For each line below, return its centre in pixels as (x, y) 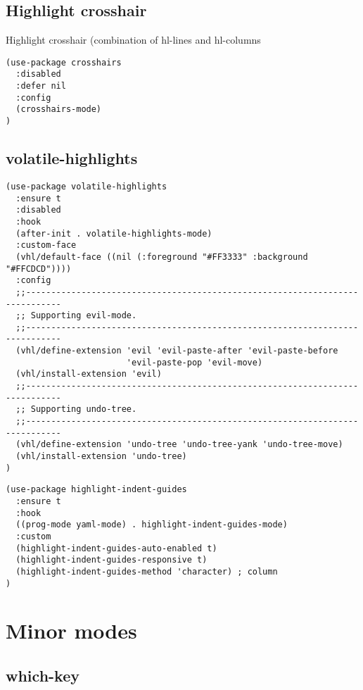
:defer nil (41, 86)
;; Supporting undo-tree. (76, 409)
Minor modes (71, 631)
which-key (43, 676)
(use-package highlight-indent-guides (96, 490)
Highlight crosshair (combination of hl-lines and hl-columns (133, 40)
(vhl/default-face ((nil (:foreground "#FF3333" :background (162, 257)
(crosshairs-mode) (59, 109)
